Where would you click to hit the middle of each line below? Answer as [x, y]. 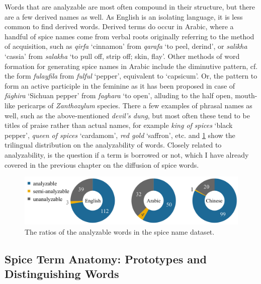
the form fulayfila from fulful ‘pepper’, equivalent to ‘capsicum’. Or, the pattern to [131, 76]
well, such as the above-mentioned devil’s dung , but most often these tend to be [127, 115]
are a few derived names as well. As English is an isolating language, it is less [124, 16]
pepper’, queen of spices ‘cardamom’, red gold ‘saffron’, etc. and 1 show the [120, 135]
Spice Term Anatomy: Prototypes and [106, 259]
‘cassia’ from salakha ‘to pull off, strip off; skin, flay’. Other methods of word [122, 56]
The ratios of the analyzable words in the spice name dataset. [120, 231]
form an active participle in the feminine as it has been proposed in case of [120, 85]
